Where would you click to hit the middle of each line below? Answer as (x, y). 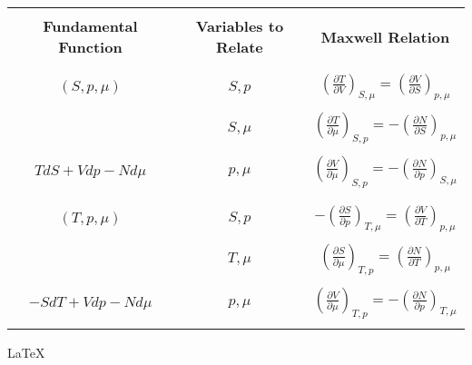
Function (90, 47)
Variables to (240, 26)
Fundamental (90, 26)
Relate (239, 47)
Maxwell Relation (385, 36)
